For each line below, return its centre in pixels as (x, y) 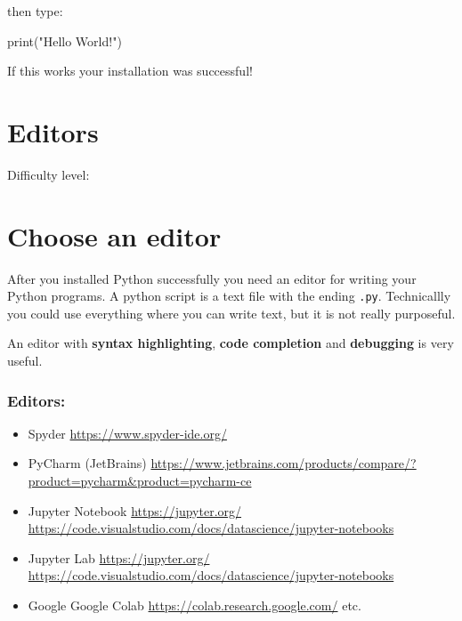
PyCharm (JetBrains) (87, 463)
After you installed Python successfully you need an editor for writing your (212, 278)
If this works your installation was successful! (130, 71)
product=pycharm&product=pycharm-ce (140, 481)
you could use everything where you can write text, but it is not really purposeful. (231, 313)
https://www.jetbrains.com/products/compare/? (284, 463)
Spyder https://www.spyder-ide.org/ (127, 433)
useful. (25, 361)
